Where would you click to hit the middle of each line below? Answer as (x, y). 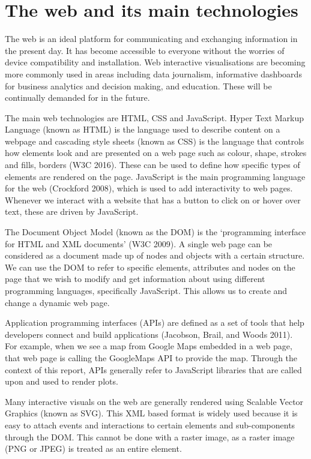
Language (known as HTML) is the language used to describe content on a (143, 129)
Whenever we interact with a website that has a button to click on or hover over (153, 199)
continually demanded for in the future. (77, 97)
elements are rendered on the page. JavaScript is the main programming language (155, 176)
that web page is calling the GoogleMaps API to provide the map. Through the (151, 357)
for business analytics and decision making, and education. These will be (138, 85)
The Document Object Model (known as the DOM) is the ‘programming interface (155, 232)
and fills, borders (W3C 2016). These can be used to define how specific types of (152, 165)
